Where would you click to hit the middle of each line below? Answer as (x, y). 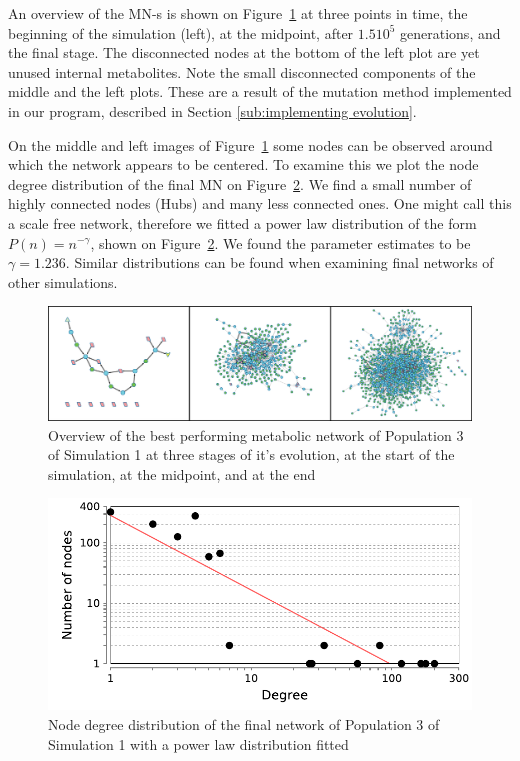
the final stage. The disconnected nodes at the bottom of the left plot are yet (244, 52)
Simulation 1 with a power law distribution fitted (198, 743)
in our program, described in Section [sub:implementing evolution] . (212, 110)
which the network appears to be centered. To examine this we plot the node (243, 164)
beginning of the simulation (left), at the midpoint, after (181, 32)
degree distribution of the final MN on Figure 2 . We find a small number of (240, 183)
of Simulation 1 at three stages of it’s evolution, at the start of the (251, 454)
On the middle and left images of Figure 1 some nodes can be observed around (250, 144)
